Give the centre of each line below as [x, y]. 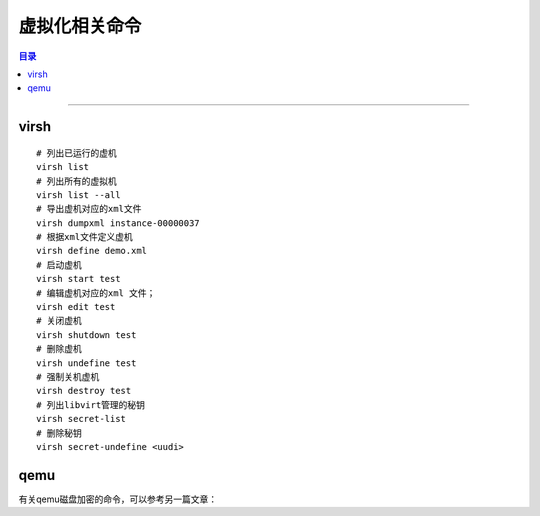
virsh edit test [76, 307]
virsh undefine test [86, 363]
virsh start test [78, 279]
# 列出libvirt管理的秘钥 [90, 404]
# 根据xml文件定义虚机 [85, 237]
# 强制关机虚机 [68, 376]
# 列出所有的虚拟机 [76, 181]
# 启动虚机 [59, 264]
